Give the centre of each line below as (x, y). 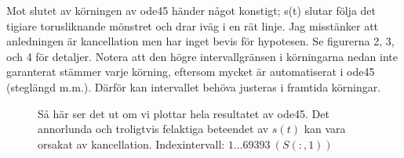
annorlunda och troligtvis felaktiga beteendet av (153, 129)
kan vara (325, 129)
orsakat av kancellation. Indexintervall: (131, 144)
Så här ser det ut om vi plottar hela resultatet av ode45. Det (184, 113)
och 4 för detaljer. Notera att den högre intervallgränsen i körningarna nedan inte (202, 56)
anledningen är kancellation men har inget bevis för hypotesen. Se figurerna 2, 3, (200, 41)
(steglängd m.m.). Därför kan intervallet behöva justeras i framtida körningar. (194, 86)
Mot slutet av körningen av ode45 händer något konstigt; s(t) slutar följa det (191, 10)
